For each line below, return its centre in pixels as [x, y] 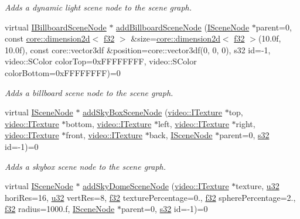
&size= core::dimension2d [175, 38]
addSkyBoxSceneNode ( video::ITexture [152, 112]
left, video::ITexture [193, 123]
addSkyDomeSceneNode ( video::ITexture [156, 186]
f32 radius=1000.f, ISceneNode [60, 209]
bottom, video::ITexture [109, 123]
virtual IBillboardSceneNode [56, 27]
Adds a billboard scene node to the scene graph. [89, 92]
